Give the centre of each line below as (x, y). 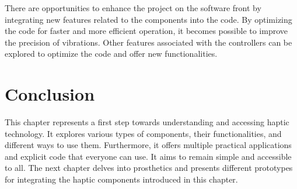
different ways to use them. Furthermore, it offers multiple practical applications (148, 145)
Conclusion (50, 94)
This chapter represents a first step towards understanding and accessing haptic (147, 122)
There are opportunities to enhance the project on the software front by (133, 8)
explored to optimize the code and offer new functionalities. (111, 54)
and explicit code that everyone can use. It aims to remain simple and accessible (148, 156)
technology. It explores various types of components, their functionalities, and (143, 133)
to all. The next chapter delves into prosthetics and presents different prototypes (149, 168)
